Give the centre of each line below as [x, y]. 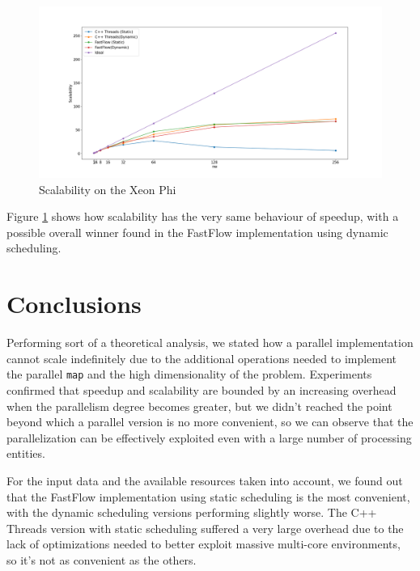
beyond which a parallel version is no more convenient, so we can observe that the [210, 422]
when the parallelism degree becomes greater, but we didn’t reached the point [199, 406]
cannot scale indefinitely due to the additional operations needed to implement [202, 358]
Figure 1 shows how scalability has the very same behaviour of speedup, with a [203, 216]
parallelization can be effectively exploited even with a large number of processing [209, 437]
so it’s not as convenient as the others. [102, 559]
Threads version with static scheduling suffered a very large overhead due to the [205, 528]
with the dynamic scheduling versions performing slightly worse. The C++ [192, 512]
